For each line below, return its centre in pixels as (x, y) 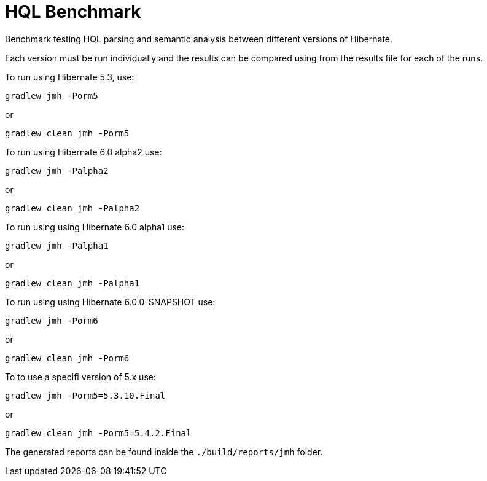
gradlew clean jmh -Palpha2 (72, 208)
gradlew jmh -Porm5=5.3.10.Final (85, 395)
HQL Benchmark (73, 12)
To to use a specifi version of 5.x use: (80, 377)
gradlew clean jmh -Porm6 (67, 358)
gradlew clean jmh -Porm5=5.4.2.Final (98, 433)
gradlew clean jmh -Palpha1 (72, 283)
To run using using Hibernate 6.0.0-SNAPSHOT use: (110, 302)
